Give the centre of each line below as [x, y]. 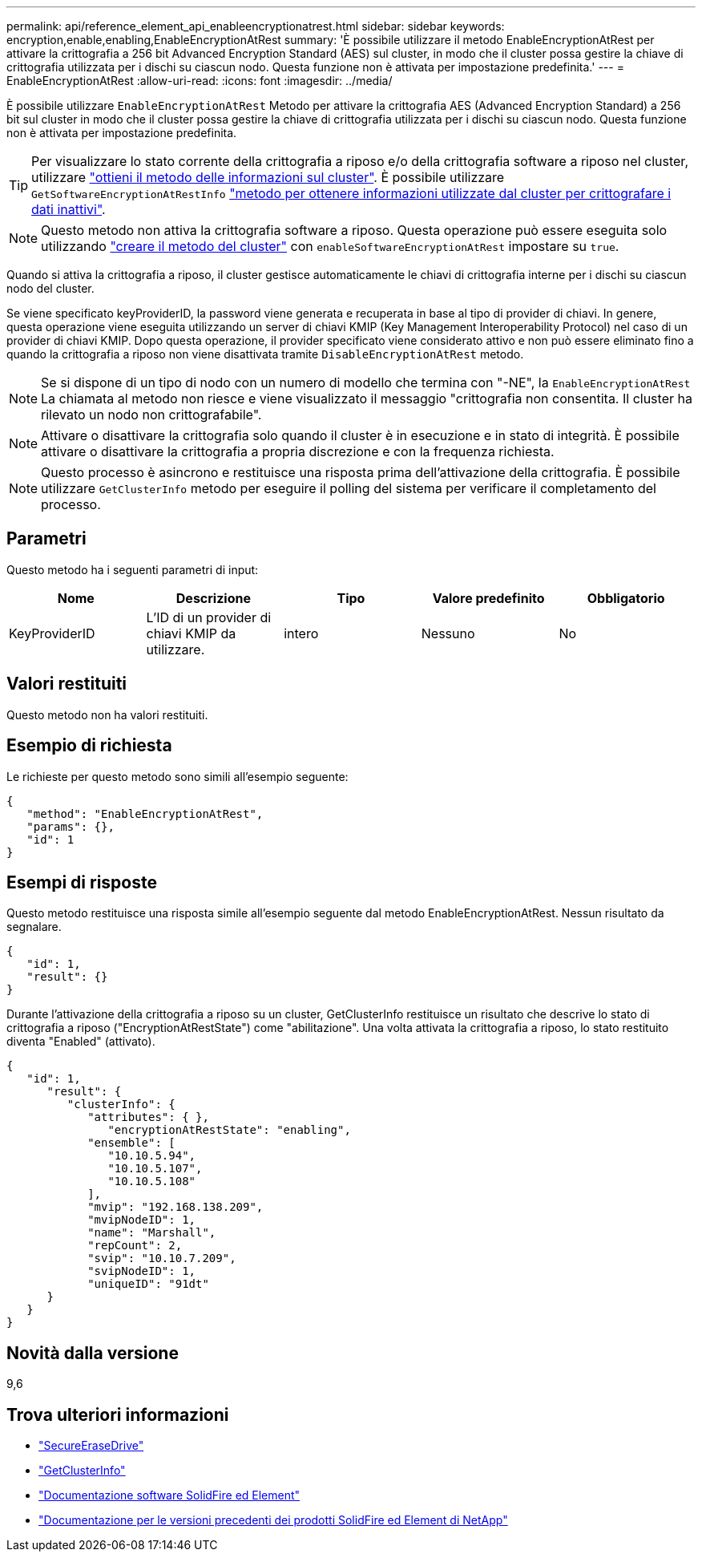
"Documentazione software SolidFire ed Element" [169, 1495]
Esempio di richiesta [89, 746]
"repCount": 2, [135, 1246]
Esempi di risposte [82, 882]
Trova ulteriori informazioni [118, 1414]
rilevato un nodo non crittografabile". [151, 415]
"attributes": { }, [148, 1117]
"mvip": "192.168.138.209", [175, 1207]
